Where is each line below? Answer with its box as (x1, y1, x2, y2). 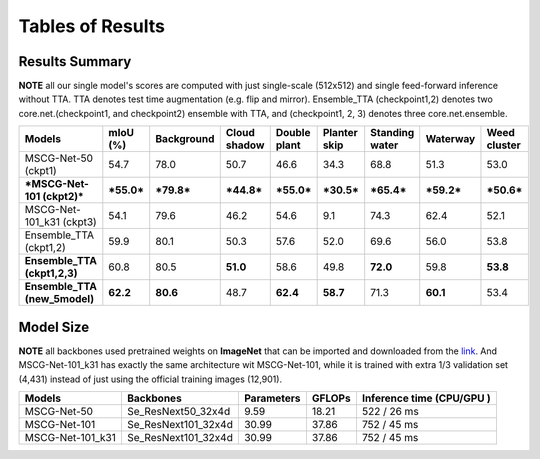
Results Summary (18, 53, 132, 70)
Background (155, 132, 215, 146)
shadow (225, 138, 265, 152)
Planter (322, 126, 359, 140)
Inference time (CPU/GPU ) (361, 391, 492, 405)
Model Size (18, 318, 90, 335)
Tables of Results (18, 15, 165, 37)
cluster (486, 138, 522, 152)
